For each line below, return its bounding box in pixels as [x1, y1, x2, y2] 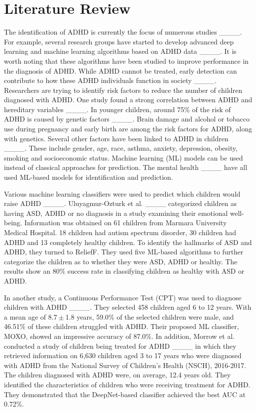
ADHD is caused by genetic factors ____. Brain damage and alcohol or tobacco [4, 114, 250, 124]
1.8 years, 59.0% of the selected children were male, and [65, 311, 234, 322]
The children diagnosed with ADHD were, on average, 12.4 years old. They [4, 370, 231, 380]
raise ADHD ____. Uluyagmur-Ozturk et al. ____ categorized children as [4, 198, 237, 208]
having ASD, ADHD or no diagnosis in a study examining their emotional [4, 207, 228, 218]
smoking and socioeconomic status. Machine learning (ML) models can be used [4, 152, 243, 163]
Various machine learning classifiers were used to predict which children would [4, 188, 241, 199]
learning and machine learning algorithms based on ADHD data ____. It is [4, 46, 237, 56]
